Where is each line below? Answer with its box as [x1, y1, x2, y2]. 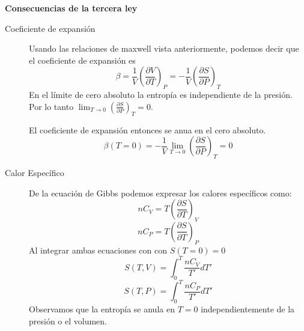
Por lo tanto [29, 100, 74, 112]
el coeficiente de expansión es [29, 53, 136, 66]
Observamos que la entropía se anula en [29, 302, 175, 315]
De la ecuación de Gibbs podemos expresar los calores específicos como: [29, 186, 292, 199]
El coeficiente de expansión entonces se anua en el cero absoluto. [29, 123, 266, 136]
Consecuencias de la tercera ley [5, 2, 138, 14]
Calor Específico [5, 166, 64, 178]
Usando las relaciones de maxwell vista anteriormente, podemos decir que [29, 42, 299, 55]
